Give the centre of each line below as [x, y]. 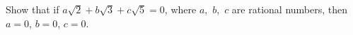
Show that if [33, 9]
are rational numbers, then [290, 9]
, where [180, 9]
